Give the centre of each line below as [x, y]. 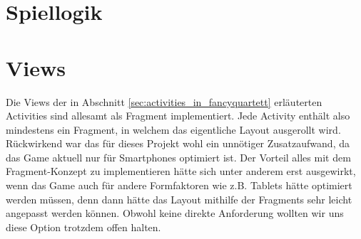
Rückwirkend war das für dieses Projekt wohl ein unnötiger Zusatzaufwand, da [178, 143]
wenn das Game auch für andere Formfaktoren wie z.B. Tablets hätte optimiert [179, 185]
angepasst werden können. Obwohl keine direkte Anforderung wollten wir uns [175, 213]
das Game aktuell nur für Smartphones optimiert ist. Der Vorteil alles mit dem [178, 157]
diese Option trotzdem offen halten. [83, 227]
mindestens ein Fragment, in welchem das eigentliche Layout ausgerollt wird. [173, 129]
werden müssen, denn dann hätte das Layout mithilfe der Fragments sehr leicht [179, 199]
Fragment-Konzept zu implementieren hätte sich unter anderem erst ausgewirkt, [181, 171]
